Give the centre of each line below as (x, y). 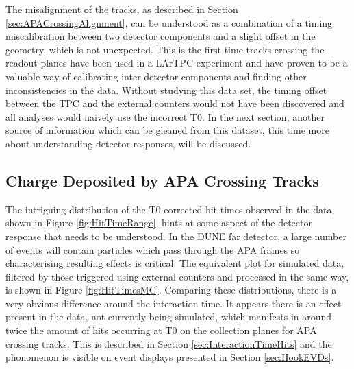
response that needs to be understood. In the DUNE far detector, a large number (176, 236)
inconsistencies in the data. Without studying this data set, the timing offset (166, 90)
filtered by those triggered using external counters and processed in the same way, (177, 276)
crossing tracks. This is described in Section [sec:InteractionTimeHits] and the (169, 343)
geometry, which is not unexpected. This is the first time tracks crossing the (165, 49)
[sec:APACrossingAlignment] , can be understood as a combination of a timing (169, 22)
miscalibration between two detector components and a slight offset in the (161, 36)
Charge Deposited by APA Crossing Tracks (162, 180)
